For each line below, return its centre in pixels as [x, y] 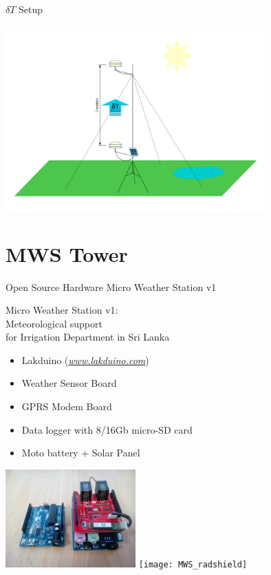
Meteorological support [54, 323]
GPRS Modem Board [67, 406]
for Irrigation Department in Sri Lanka [88, 337]
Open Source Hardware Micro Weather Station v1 [111, 286]
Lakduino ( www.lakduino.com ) [85, 360]
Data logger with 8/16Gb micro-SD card [107, 429]
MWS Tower [67, 253]
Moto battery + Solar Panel [81, 453]
